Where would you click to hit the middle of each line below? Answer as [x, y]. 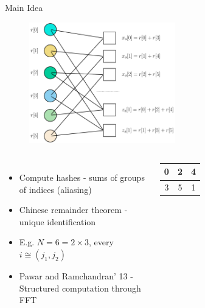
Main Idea [24, 7]
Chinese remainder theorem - [73, 210]
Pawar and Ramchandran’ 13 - [76, 275]
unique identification [57, 221]
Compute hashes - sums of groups [82, 177]
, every [101, 242]
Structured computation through [80, 288]
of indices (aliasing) [55, 189]
